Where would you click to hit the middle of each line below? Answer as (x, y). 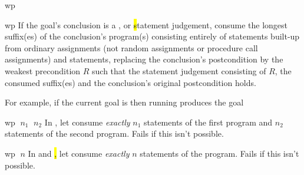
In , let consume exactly (87, 122)
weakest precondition (43, 70)
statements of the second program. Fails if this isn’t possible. (114, 133)
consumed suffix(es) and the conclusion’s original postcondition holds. (130, 82)
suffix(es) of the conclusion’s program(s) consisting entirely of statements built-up (152, 36)
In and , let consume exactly (79, 153)
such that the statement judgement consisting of (179, 70)
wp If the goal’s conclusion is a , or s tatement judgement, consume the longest (146, 24)
